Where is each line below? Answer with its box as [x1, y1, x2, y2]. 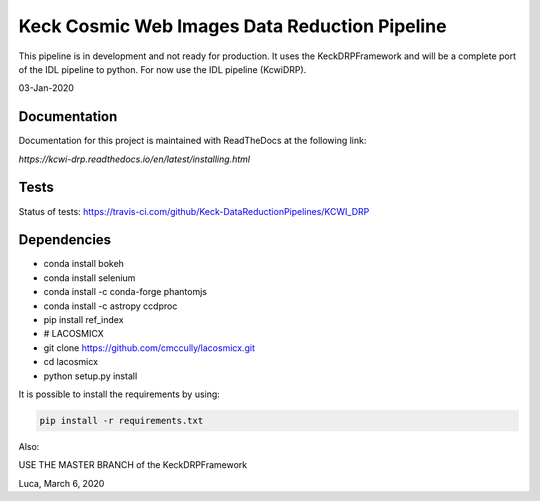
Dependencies [18, 231, 112, 249]
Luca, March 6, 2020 [18, 477, 105, 489]
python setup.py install [43, 370, 138, 382]
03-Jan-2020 [18, 82, 75, 94]
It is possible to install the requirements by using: [18, 388, 220, 400]
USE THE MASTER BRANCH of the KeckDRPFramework [18, 459, 248, 471]
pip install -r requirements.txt [39, 415, 204, 426]
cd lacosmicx [43, 356, 99, 368]
